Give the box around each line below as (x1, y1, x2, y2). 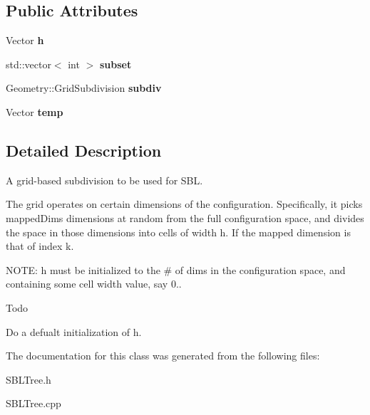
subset (99, 56, 132, 71)
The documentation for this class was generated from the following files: (6, 348, 320, 363)
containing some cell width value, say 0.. (6, 276, 182, 291)
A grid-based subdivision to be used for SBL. (6, 172, 203, 187)
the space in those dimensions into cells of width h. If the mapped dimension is (6, 224, 351, 239)
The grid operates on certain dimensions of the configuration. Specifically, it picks (6, 196, 363, 211)
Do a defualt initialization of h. (6, 324, 142, 339)
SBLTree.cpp (6, 396, 61, 411)
